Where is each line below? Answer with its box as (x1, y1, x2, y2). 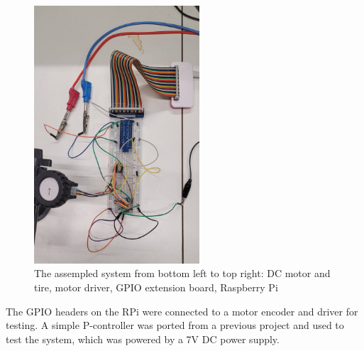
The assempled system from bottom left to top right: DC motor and (34, 266, 331, 281)
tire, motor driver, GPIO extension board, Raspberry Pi (34, 280, 278, 295)
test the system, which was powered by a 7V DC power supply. (6, 331, 280, 346)
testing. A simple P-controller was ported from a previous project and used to (6, 318, 344, 333)
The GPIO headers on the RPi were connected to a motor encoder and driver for (6, 303, 358, 318)
